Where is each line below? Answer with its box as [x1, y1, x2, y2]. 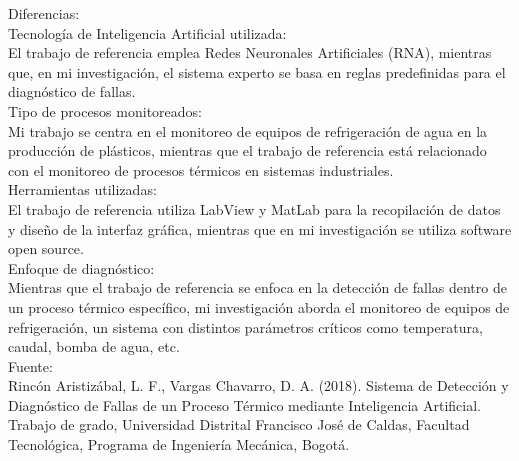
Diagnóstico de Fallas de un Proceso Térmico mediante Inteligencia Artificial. [8, 394, 482, 415]
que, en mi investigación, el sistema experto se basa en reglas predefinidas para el [8, 61, 506, 82]
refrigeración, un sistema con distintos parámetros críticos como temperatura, [8, 316, 483, 337]
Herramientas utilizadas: [8, 179, 157, 200]
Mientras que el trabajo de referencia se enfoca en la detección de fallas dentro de [8, 277, 507, 298]
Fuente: [8, 355, 53, 376]
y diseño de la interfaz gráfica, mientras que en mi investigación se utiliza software [8, 218, 512, 239]
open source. [8, 238, 84, 259]
